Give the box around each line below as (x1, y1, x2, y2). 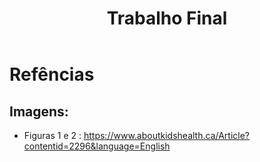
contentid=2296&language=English (23, 140, 171, 152)
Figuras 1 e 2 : (23, 130, 82, 141)
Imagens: (9, 103, 69, 120)
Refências (9, 63, 95, 86)
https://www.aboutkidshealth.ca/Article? (83, 130, 251, 141)
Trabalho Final (106, 7, 228, 30)
